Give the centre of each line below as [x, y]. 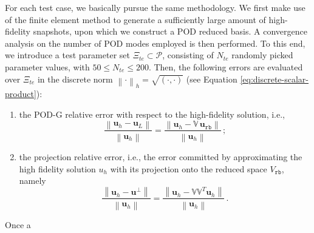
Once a [18, 224]
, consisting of [188, 55]
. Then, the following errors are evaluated [226, 66]
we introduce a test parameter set [67, 55]
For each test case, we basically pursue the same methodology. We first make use [155, 7]
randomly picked [262, 55]
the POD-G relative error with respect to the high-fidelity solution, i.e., [152, 114]
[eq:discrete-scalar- [275, 79]
